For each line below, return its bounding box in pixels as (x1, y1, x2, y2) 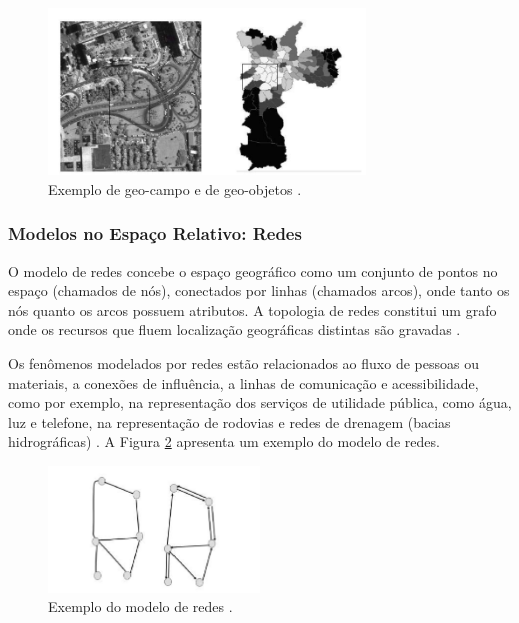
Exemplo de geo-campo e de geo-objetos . (48, 178, 302, 199)
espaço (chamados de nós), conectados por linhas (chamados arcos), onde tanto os (8, 280, 510, 301)
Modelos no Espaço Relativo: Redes (8, 221, 302, 246)
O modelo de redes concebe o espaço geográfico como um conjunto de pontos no (8, 260, 498, 281)
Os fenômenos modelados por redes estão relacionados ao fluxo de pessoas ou (8, 353, 479, 374)
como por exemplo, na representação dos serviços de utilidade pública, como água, (8, 392, 512, 413)
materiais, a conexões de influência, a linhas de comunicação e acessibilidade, (8, 372, 479, 393)
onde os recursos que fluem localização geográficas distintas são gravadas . (8, 319, 461, 340)
